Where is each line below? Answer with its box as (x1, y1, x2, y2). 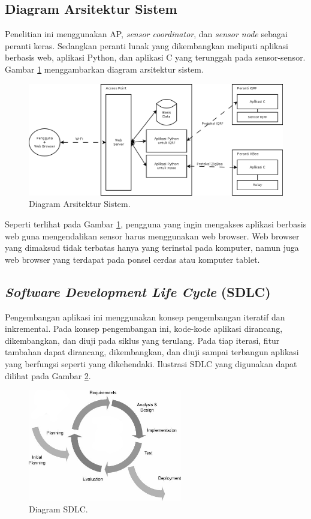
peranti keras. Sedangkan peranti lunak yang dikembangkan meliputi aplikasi (5, 39, 288, 52)
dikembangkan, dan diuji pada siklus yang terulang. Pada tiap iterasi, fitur (5, 334, 280, 346)
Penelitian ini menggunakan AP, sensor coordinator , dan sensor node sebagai (5, 28, 288, 40)
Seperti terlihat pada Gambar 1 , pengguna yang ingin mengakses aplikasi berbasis (5, 218, 307, 230)
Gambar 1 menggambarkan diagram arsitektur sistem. (5, 62, 204, 75)
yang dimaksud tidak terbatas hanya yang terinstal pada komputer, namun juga (5, 241, 299, 254)
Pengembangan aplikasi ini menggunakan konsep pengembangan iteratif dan (5, 310, 285, 323)
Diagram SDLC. (29, 503, 88, 515)
